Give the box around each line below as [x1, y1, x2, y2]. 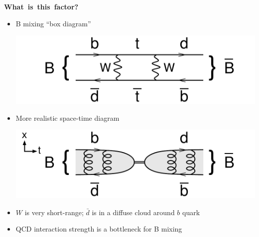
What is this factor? [4, 1, 79, 11]
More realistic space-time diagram [15, 112, 120, 123]
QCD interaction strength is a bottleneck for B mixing [15, 224, 182, 234]
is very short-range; [24, 207, 84, 217]
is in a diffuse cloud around [92, 207, 175, 217]
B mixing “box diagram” [15, 18, 91, 28]
